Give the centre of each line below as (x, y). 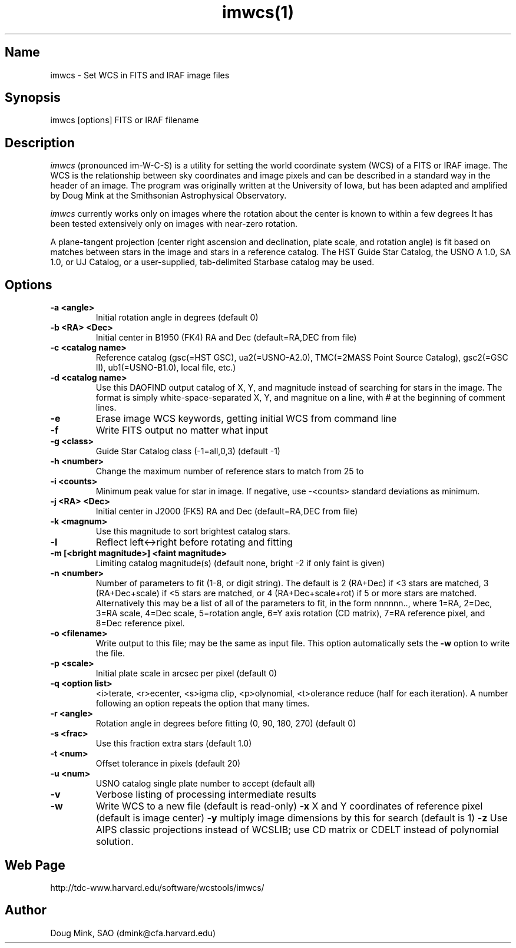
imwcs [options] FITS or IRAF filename (125, 120)
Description (40, 143)
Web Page (35, 865)
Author (26, 910)
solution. (115, 842)
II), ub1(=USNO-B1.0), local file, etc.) (166, 368)
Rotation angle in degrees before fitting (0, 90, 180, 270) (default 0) (226, 724)
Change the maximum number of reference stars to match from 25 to (230, 471)
